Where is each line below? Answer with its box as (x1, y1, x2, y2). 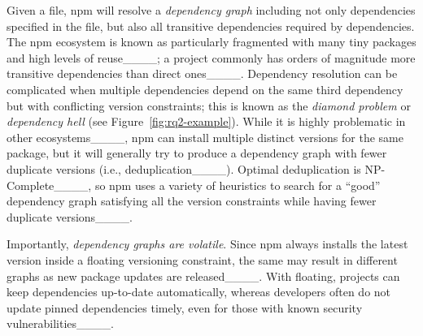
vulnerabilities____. (7, 315, 114, 332)
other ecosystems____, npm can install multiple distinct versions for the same (7, 128, 403, 145)
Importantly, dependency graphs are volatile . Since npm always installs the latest (7, 235, 408, 252)
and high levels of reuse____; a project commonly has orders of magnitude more (7, 49, 416, 66)
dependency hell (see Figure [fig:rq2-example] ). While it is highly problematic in (7, 113, 406, 130)
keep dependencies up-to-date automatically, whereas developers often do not (7, 283, 391, 300)
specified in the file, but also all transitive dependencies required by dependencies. (7, 17, 415, 34)
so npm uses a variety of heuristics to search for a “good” (94, 176, 381, 193)
